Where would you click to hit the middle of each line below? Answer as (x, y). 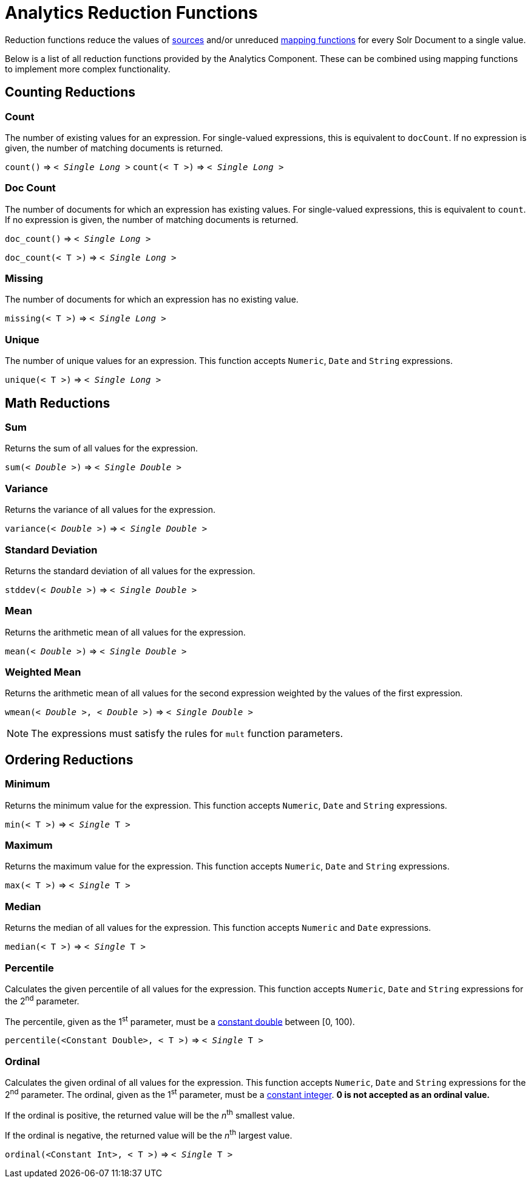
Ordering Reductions (69, 760)
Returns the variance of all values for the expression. (110, 510)
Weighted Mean (43, 672)
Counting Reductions (70, 92)
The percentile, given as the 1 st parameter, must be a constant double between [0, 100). (180, 1020)
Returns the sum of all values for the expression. (102, 448)
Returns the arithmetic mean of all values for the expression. (125, 632)
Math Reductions (58, 403)
